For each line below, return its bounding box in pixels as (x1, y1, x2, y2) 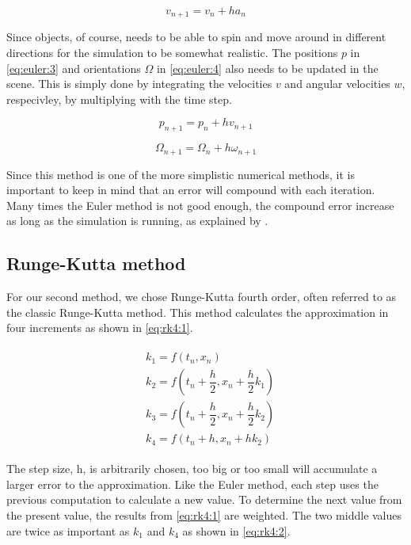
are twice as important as (6, 522, 130, 539)
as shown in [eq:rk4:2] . (182, 522, 291, 539)
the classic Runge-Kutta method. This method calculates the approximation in (6, 303, 389, 320)
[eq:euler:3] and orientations (6, 59, 141, 76)
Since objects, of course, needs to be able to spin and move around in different (6, 29, 386, 45)
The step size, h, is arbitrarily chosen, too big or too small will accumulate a (6, 460, 378, 477)
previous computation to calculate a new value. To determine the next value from (6, 491, 402, 508)
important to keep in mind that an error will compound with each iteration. (6, 181, 375, 198)
